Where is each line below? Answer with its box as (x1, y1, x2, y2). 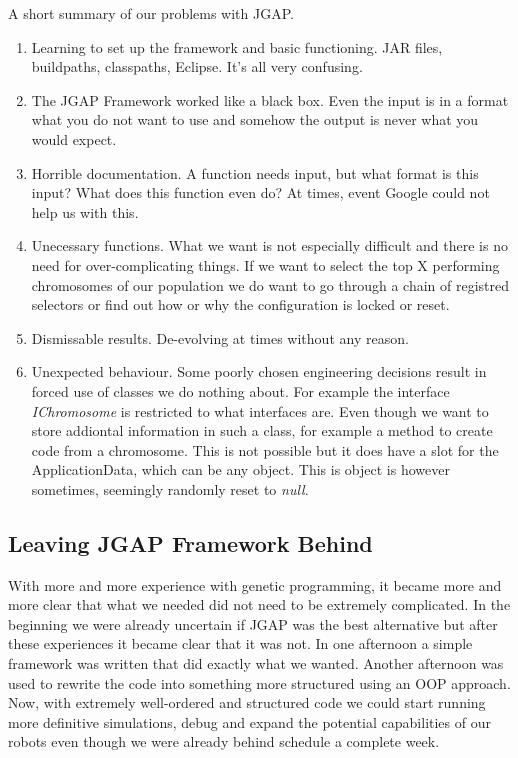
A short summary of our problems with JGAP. (8, 3, 294, 23)
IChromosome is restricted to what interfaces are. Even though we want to (31, 400, 489, 421)
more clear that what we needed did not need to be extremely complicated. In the (8, 594, 511, 615)
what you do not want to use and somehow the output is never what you (31, 109, 479, 130)
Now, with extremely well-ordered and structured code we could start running (8, 692, 486, 713)
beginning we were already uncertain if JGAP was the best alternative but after (8, 613, 498, 634)
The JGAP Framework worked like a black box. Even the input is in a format (31, 89, 509, 110)
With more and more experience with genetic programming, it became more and (8, 574, 502, 595)
